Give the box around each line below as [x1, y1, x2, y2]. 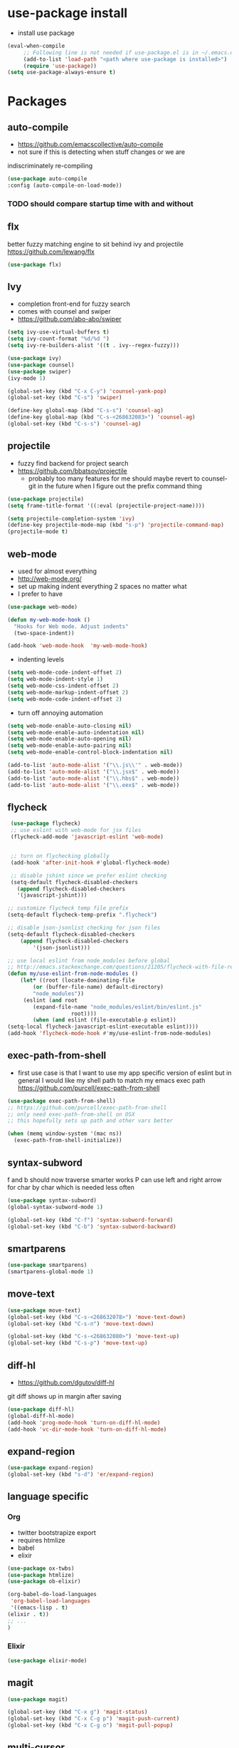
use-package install [7, 5, 128, 21]
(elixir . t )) [7, 1610, 50, 1618]
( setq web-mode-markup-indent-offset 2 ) [7, 689, 129, 696]
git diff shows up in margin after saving [7, 1392, 122, 1400]
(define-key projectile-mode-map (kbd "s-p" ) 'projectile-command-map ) [7, 522, 224, 529]
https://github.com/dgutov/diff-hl [17, 1378, 115, 1387]
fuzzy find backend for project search [17, 458, 129, 468]
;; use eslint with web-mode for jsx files [10, 827, 142, 834]
